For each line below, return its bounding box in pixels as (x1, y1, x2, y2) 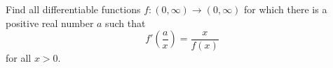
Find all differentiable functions (6, 2, 141, 16)
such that (105, 15, 146, 30)
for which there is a (244, 2, 327, 16)
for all (6, 50, 32, 65)
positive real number (6, 15, 94, 30)
